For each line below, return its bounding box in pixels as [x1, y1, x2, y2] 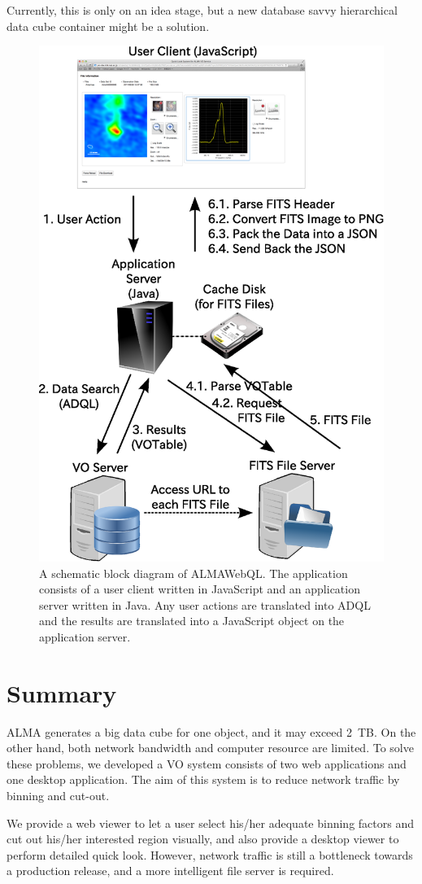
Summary [7, 676, 117, 709]
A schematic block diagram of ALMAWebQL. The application [39, 564, 348, 581]
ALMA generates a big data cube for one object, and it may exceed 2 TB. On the [7, 723, 416, 740]
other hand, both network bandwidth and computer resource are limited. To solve [7, 739, 414, 756]
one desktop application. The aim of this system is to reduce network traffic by [7, 771, 400, 788]
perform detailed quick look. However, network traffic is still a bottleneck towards [7, 846, 413, 863]
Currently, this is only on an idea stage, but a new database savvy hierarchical [7, 2, 398, 18]
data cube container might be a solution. [7, 17, 210, 34]
